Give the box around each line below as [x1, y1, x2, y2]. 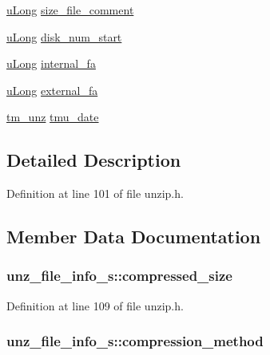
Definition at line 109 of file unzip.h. [6, 297, 184, 314]
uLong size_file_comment [6, 2, 134, 18]
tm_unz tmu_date [6, 108, 99, 125]
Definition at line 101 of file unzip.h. [6, 185, 184, 202]
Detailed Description [6, 148, 181, 172]
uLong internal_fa [6, 55, 96, 72]
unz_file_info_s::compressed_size [6, 266, 232, 286]
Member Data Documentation [6, 224, 261, 249]
